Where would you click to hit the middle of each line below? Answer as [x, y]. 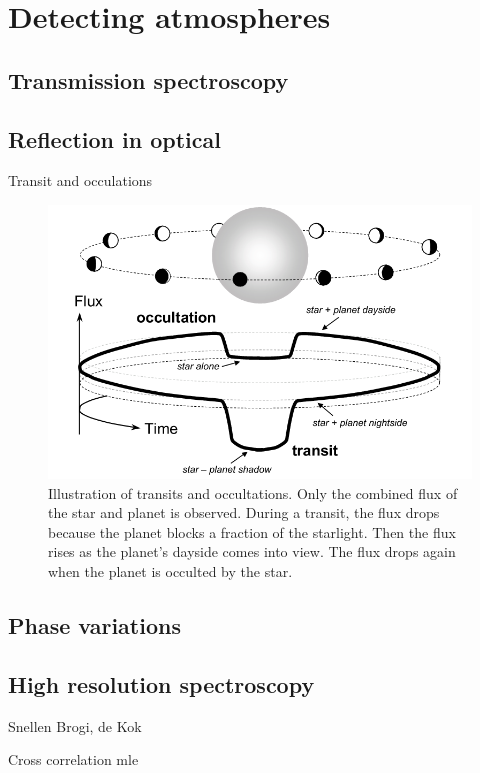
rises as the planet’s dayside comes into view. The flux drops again [252, 551]
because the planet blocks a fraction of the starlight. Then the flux [252, 531]
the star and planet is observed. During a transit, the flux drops [244, 512]
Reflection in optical [114, 138]
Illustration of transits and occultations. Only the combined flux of [253, 492]
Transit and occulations [80, 180]
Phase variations [94, 625]
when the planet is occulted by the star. [170, 571]
